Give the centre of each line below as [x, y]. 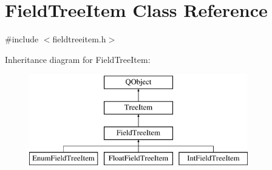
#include [22, 39]
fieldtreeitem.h [79, 39]
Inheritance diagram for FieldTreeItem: [78, 59]
